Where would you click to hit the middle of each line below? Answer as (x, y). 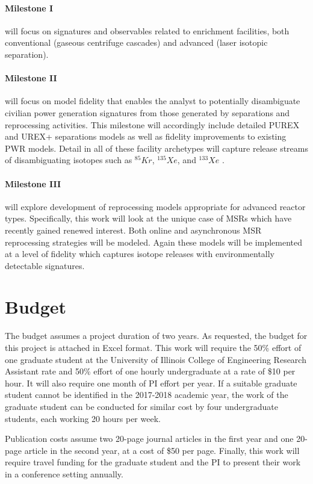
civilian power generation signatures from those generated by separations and (147, 112)
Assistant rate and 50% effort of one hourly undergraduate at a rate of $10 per (150, 371)
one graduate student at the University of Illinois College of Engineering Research (156, 359)
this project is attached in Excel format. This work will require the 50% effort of (153, 348)
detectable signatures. (45, 265)
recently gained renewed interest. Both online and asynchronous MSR (133, 230)
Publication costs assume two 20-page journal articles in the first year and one (149, 439)
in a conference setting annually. (64, 473)
